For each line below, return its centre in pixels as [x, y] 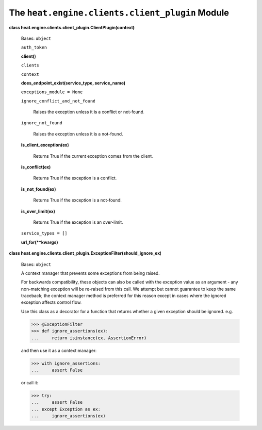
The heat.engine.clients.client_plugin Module [119, 13]
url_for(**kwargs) [40, 242]
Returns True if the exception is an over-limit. [78, 222]
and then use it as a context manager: [59, 350]
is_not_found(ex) [39, 189]
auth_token [34, 48]
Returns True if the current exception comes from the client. [93, 156]
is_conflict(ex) [36, 167]
